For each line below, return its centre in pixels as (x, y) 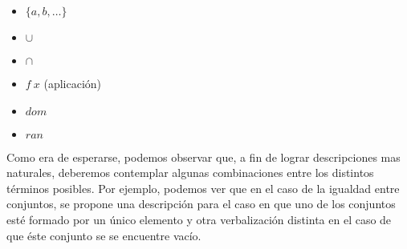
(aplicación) (73, 83)
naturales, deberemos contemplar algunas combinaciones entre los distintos (190, 173)
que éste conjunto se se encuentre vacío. (104, 235)
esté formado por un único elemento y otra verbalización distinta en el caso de (199, 219)
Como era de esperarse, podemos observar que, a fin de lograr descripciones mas (203, 157)
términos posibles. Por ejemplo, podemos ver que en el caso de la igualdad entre (203, 188)
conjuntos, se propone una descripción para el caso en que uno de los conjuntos (201, 204)
